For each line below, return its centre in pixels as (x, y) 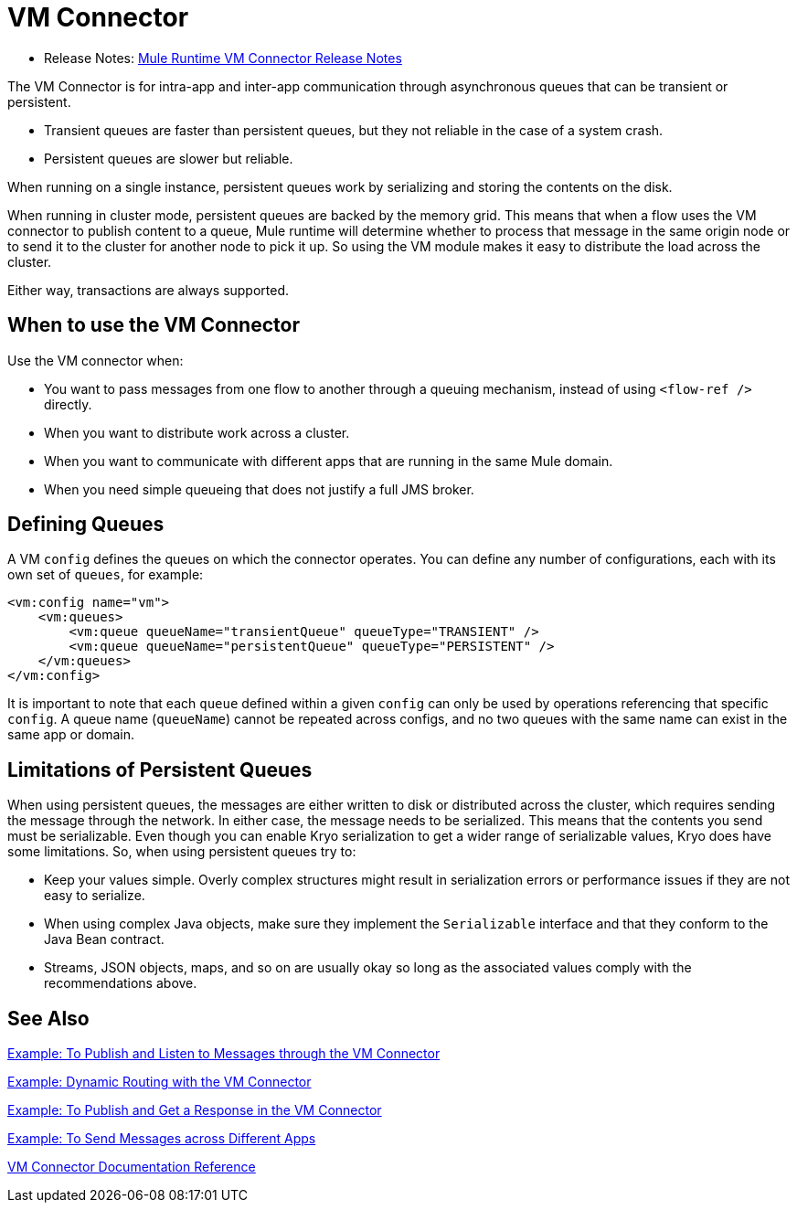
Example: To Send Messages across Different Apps (162, 1139)
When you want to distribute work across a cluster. (197, 432)
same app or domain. (71, 735)
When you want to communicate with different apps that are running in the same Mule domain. (329, 461)
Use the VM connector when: (96, 360)
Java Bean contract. (104, 939)
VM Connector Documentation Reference (132, 1167)
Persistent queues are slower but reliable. (169, 158)
